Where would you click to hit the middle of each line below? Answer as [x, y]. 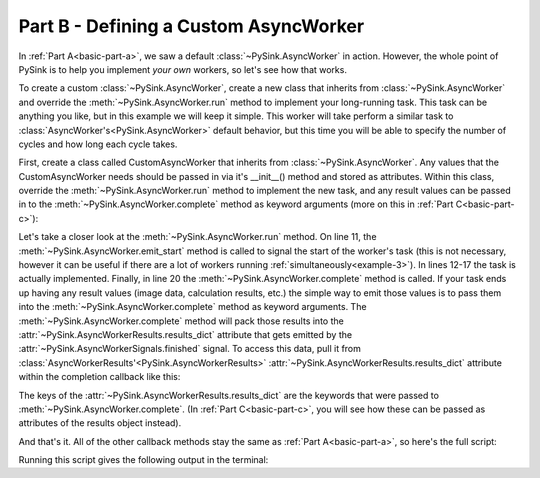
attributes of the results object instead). [100, 423]
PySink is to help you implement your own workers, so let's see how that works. [182, 69]
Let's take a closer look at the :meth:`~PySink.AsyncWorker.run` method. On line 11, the [197, 237]
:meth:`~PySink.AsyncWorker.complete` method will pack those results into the [181, 321]
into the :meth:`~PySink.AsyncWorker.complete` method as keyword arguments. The [192, 307]
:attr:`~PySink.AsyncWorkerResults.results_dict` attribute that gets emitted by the [185, 334]
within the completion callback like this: [99, 377]
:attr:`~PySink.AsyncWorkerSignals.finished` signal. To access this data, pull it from [190, 349]
